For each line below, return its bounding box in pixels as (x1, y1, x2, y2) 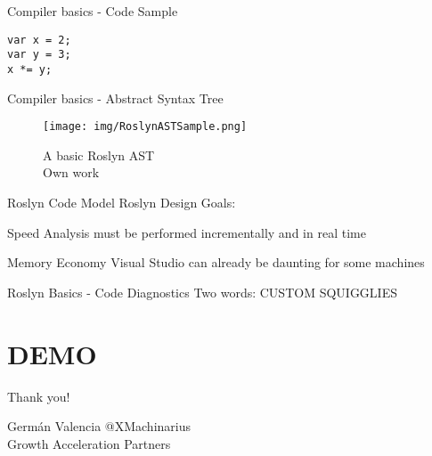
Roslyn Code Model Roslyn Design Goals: (7, 193, 236, 211)
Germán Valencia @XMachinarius (7, 417, 191, 436)
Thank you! (7, 387, 70, 405)
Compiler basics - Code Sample (7, 2, 178, 20)
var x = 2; (7, 33, 71, 46)
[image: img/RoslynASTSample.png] (43, 120, 248, 134)
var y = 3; (7, 48, 71, 61)
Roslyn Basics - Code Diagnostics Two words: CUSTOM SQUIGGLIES (7, 282, 397, 301)
